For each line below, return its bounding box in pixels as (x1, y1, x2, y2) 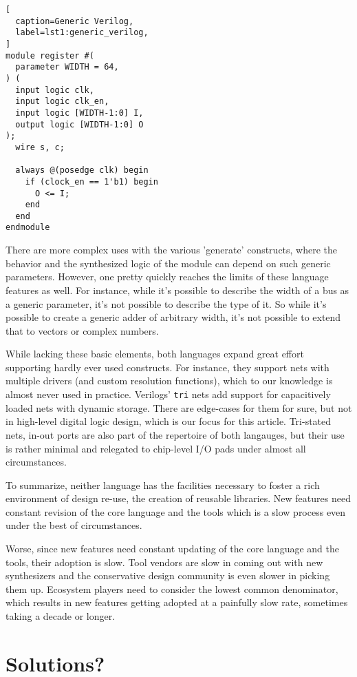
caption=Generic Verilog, (15, 16, 134, 26)
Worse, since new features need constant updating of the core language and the (6, 541, 339, 556)
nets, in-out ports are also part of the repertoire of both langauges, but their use (6, 427, 345, 441)
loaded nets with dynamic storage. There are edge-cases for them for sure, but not (6, 400, 352, 415)
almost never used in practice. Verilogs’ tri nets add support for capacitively (6, 387, 331, 402)
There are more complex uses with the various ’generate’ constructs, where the (6, 242, 338, 257)
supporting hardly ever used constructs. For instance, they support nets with (6, 360, 329, 374)
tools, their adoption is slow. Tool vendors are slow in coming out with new (6, 554, 323, 569)
